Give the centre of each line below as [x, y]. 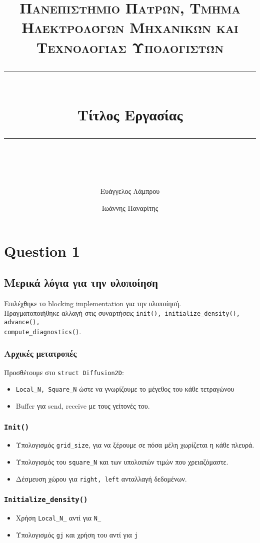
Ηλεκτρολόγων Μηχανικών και [130, 27]
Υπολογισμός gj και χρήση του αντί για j [77, 534]
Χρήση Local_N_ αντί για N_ [58, 518]
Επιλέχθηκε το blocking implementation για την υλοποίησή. [93, 303]
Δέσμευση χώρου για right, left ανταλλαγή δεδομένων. [101, 478]
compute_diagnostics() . [43, 331]
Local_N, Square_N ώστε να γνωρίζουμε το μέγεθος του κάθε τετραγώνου [125, 389]
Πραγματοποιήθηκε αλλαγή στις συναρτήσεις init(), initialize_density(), [122, 313]
